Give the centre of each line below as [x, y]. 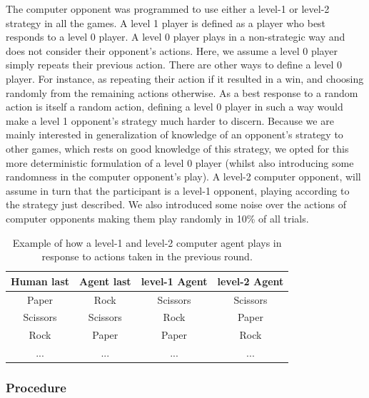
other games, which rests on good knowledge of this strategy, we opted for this [177, 148]
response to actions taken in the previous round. [147, 256]
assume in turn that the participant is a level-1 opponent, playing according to [178, 190]
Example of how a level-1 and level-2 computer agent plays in [147, 242]
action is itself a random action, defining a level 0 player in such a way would [175, 107]
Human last [40, 281]
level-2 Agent [251, 281]
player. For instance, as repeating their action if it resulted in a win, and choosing [185, 78]
